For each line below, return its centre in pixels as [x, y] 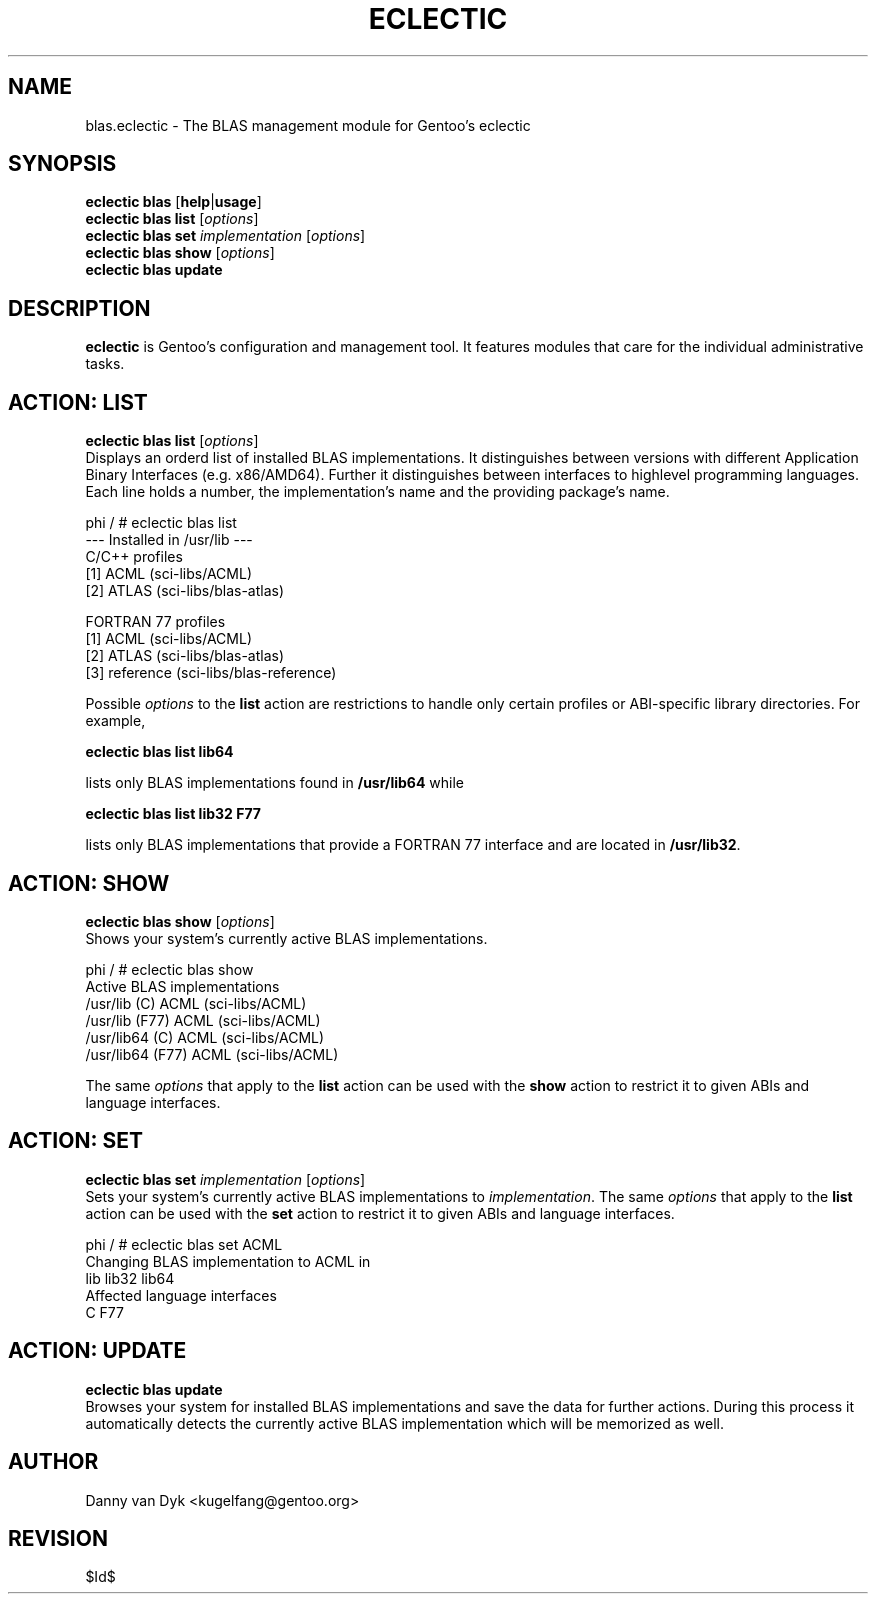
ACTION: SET [75, 1141]
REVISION [58, 1538]
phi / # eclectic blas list [161, 523]
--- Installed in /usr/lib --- [169, 540]
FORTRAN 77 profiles [155, 622]
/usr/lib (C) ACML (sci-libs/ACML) [196, 1003]
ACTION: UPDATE [97, 1351]
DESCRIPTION [79, 308]
